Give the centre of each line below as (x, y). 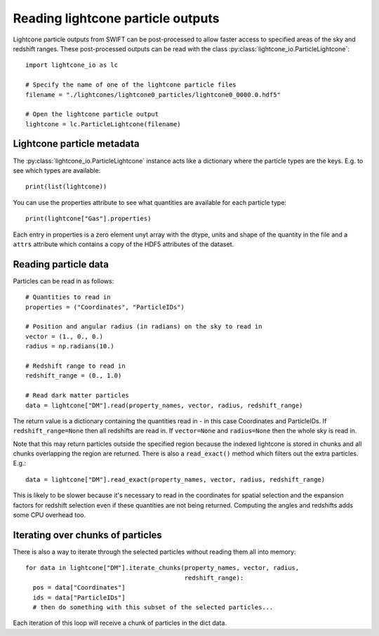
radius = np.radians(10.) (70, 346)
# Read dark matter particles (78, 396)
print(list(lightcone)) (66, 187)
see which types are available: (57, 170)
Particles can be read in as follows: (64, 281)
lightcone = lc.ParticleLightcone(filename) (104, 124)
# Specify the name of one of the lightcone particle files (131, 85)
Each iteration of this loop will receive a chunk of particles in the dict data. (120, 623)
